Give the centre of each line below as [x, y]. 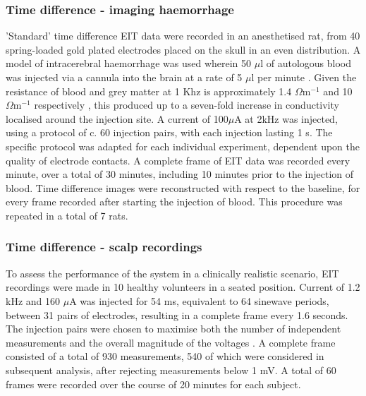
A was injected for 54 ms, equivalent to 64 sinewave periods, [199, 300]
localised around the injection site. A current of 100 [117, 118]
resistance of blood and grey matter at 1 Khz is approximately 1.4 [149, 91]
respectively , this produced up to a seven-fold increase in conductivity [187, 105]
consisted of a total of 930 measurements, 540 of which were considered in [165, 356]
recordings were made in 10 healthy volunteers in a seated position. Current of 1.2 [183, 287]
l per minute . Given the [304, 77]
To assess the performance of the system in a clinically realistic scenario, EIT [172, 273]
